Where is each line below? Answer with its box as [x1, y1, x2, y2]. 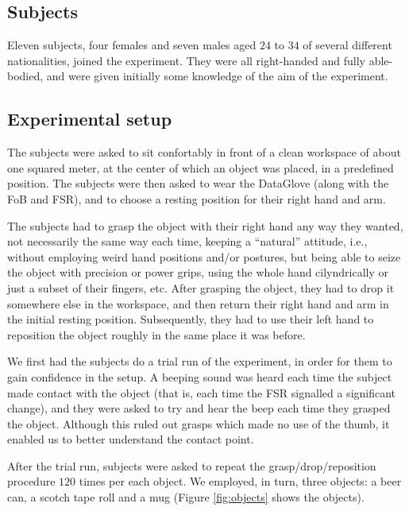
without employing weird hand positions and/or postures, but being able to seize [7, 248, 401, 265]
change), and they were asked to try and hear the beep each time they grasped [7, 400, 391, 416]
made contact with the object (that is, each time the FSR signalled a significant [7, 384, 396, 401]
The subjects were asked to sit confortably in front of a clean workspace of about [7, 144, 401, 161]
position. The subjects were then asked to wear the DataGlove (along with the [7, 175, 389, 192]
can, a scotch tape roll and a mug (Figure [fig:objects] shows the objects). [7, 489, 365, 505]
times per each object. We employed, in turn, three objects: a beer [79, 473, 402, 490]
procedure [7, 473, 56, 490]
